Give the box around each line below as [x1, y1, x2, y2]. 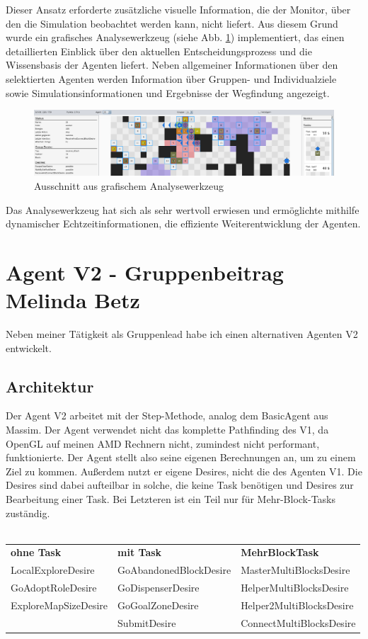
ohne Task [11, 545, 62, 560]
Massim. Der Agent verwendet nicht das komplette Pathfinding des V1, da [6, 422, 329, 436]
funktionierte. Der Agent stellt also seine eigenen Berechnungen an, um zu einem [6, 450, 356, 465]
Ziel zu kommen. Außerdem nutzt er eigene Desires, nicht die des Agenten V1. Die [6, 463, 362, 478]
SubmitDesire [117, 615, 176, 630]
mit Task [117, 545, 162, 560]
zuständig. [6, 505, 50, 520]
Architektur [6, 375, 94, 397]
